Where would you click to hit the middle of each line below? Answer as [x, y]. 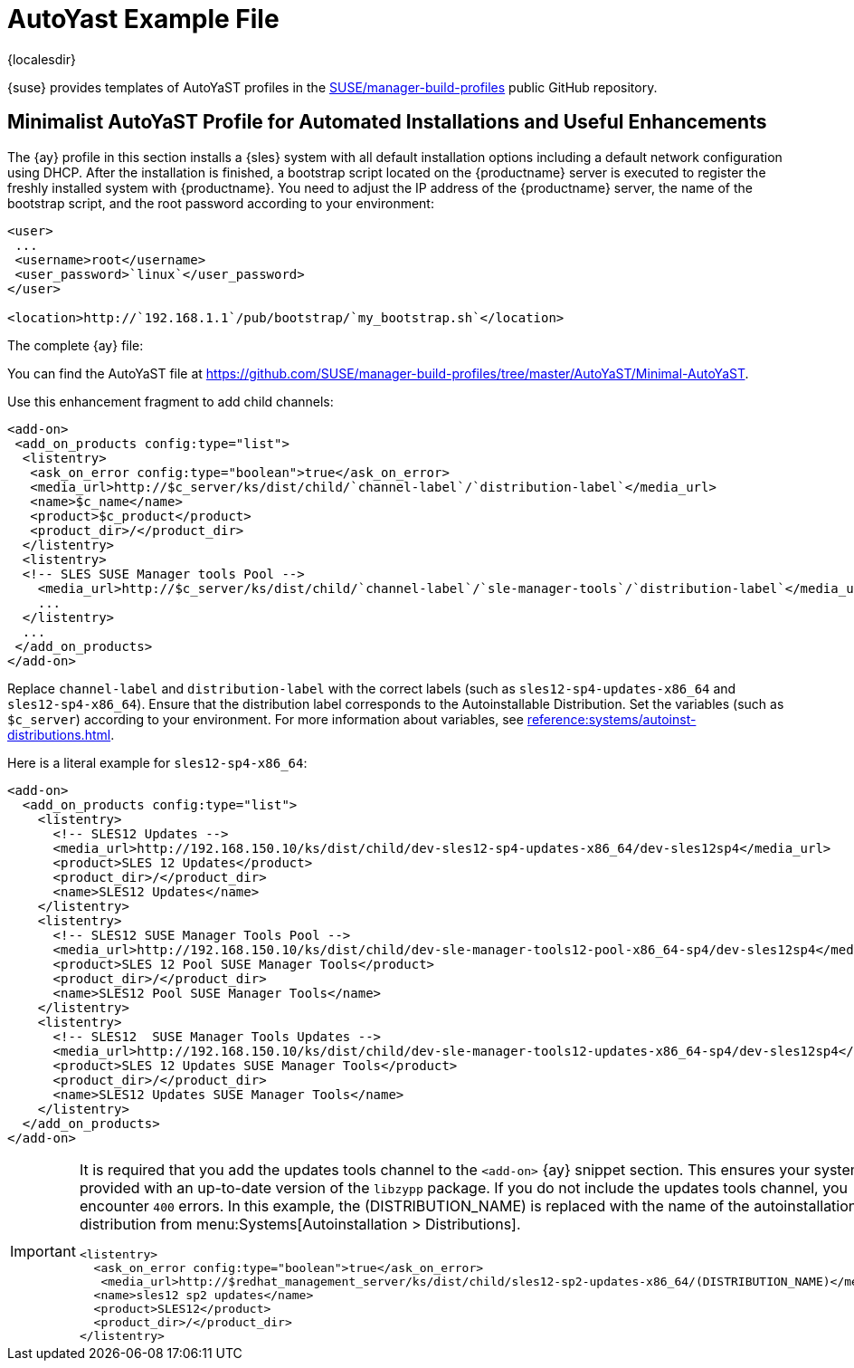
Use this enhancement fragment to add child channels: [171, 401]
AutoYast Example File [143, 19]
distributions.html [59, 734]
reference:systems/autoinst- [612, 719]
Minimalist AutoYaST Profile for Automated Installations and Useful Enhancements [387, 122]
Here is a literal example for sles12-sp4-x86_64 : [157, 762]
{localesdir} [42, 59]
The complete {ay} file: [76, 345]
